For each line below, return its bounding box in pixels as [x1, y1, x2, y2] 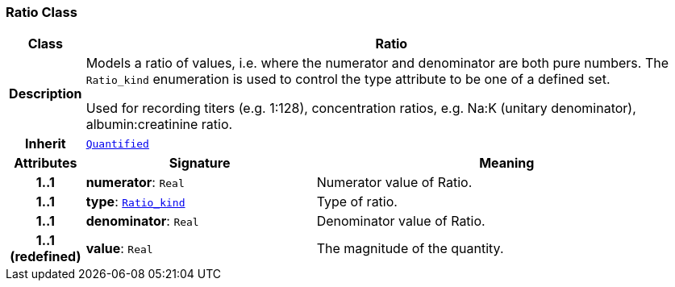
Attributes [14, 155, 77, 172]
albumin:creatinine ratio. [85, 116, 233, 133]
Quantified [85, 137, 149, 150]
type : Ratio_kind [85, 193, 185, 210]
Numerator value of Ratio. [316, 174, 473, 191]
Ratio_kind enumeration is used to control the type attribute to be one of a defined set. [85, 71, 610, 88]
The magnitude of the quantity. [316, 240, 504, 257]
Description [9, 85, 82, 102]
